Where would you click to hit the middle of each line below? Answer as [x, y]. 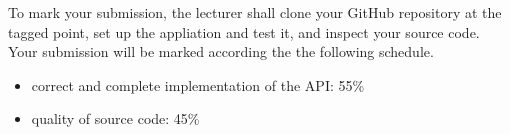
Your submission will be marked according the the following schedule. [221, 51]
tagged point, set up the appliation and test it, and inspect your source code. [244, 31]
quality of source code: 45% [115, 118]
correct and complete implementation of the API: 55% [198, 84]
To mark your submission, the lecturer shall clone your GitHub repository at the [255, 12]
